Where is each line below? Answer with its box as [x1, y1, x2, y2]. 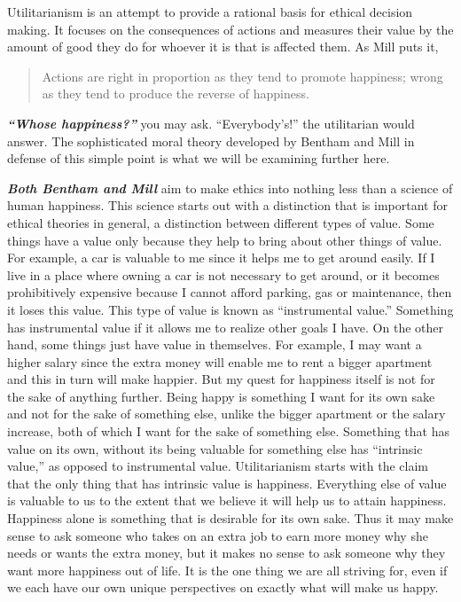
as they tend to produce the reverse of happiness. [42, 84, 309, 103]
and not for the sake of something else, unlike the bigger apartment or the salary [7, 404, 446, 423]
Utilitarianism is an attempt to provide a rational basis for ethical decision [7, 3, 413, 20]
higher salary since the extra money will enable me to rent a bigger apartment [7, 352, 433, 371]
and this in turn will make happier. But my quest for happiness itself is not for [7, 370, 435, 388]
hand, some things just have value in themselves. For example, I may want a [7, 335, 422, 354]
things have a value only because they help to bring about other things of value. [7, 231, 442, 249]
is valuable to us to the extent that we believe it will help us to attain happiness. [7, 491, 447, 510]
